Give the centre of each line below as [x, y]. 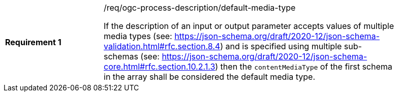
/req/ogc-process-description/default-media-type [200, 8]
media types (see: [138, 36]
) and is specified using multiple [281, 46]
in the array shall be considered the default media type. [210, 77]
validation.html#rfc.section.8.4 [162, 46]
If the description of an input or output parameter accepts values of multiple [249, 26]
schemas [121, 56]
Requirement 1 [33, 42]
